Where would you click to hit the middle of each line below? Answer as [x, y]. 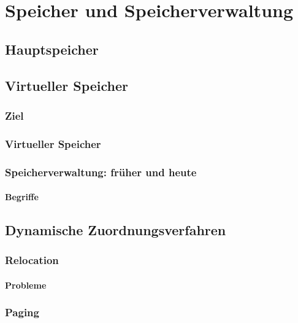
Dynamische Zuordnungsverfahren [116, 230]
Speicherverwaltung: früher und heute [101, 172]
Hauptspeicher [52, 49]
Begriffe [22, 197]
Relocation [32, 260]
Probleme [26, 285]
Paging [22, 312]
